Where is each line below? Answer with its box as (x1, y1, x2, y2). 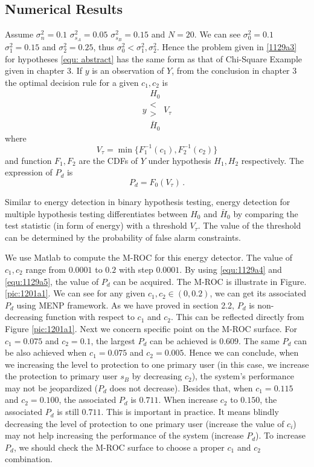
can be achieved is (149, 334, 217, 347)
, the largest (91, 334, 135, 347)
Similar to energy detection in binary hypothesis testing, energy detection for (5, 195, 290, 207)
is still (57, 405, 79, 418)
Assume (5, 28, 34, 41)
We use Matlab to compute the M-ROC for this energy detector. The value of (5, 251, 293, 264)
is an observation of (92, 64, 164, 77)
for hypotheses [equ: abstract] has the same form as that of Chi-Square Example (5, 52, 302, 65)
